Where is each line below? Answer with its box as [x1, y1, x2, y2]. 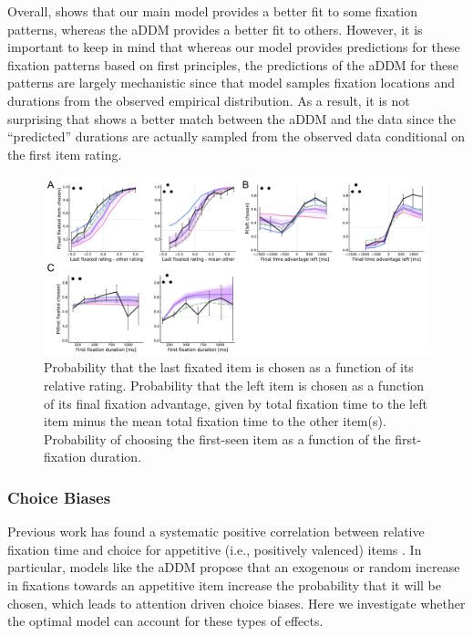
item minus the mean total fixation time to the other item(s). [44, 412, 386, 431]
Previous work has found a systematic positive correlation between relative [7, 522, 425, 541]
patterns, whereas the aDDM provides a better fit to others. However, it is [7, 19, 423, 38]
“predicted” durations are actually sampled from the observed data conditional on [7, 127, 466, 146]
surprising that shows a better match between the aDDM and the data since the [7, 109, 457, 128]
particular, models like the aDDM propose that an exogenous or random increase [7, 558, 460, 577]
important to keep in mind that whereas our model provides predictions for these [7, 37, 460, 57]
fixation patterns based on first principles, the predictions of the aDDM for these [7, 55, 458, 74]
